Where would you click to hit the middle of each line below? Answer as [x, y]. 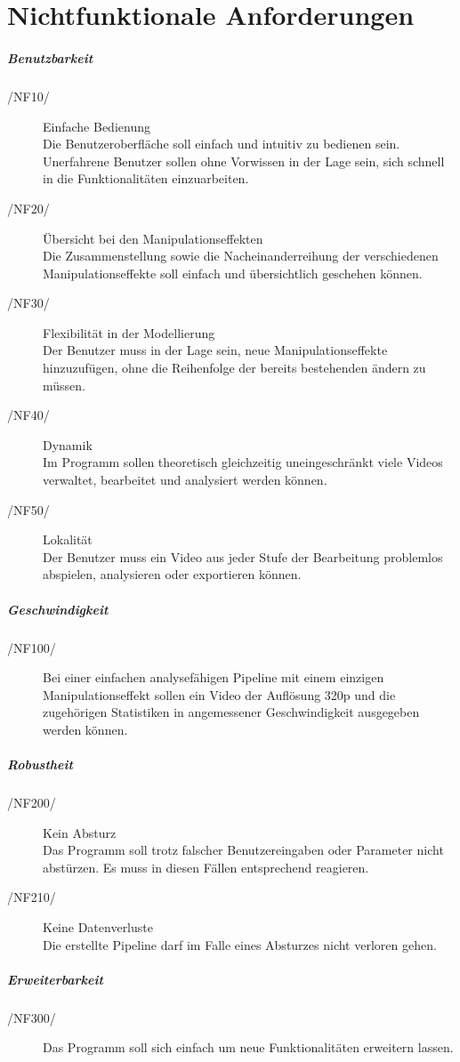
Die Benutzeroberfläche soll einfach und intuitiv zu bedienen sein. [222, 144]
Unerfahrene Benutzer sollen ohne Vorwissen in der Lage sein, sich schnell [244, 161]
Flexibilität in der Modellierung [129, 332]
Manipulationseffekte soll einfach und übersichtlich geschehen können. [233, 273]
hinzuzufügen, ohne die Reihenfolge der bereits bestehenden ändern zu [234, 368]
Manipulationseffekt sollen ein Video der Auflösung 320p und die [219, 694]
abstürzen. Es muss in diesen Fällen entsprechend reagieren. [206, 867]
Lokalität [68, 539]
